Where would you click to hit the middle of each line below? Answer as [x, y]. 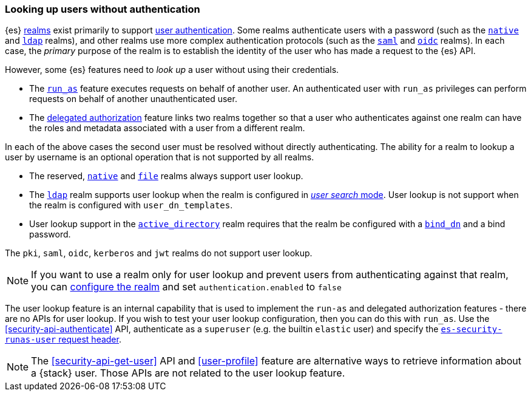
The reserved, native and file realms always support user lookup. [166, 176]
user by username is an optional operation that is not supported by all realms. [160, 157]
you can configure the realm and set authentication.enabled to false [186, 287]
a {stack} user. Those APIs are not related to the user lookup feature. [188, 373]
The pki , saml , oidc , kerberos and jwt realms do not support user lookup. [159, 253]
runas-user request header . [63, 340]
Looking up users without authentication [103, 9]
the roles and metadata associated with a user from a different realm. [167, 128]
